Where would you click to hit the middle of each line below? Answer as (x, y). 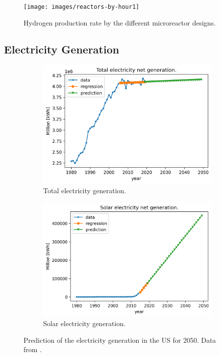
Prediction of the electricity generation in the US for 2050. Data (120, 340)
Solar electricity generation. (85, 323)
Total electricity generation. (85, 191)
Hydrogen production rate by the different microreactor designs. (120, 22)
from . (33, 349)
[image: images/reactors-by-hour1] (82, 7)
